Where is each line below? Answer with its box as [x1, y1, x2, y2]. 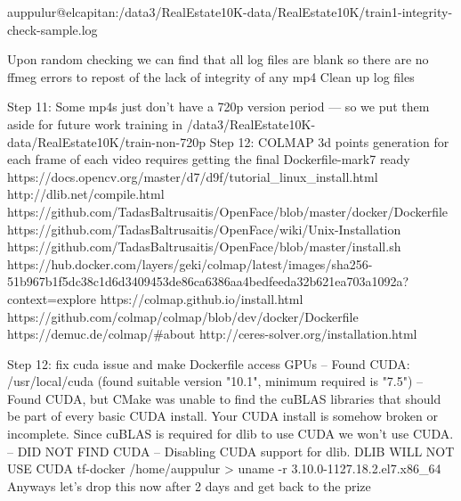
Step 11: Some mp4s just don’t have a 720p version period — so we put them [7, 97, 430, 116]
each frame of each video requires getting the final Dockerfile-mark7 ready [7, 150, 410, 168]
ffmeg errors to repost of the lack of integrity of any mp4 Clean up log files [7, 67, 415, 86]
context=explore [7, 289, 96, 308]
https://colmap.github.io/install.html [100, 289, 303, 308]
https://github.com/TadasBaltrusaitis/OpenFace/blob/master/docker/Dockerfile [7, 201, 449, 220]
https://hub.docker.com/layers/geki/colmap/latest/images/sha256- [7, 254, 373, 273]
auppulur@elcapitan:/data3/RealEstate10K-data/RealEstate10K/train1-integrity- [7, 3, 453, 21]
